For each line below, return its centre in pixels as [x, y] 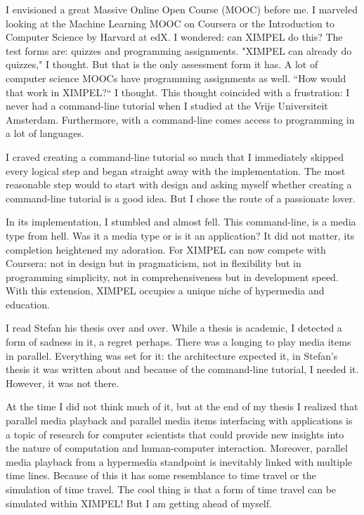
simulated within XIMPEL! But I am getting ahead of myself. [139, 503]
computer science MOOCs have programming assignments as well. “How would [176, 78]
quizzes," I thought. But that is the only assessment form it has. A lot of [162, 64]
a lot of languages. [45, 133]
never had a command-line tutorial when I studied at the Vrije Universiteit [167, 106]
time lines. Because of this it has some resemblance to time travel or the [161, 475]
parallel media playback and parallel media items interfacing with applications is [179, 421]
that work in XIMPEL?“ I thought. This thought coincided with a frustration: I [178, 92]
